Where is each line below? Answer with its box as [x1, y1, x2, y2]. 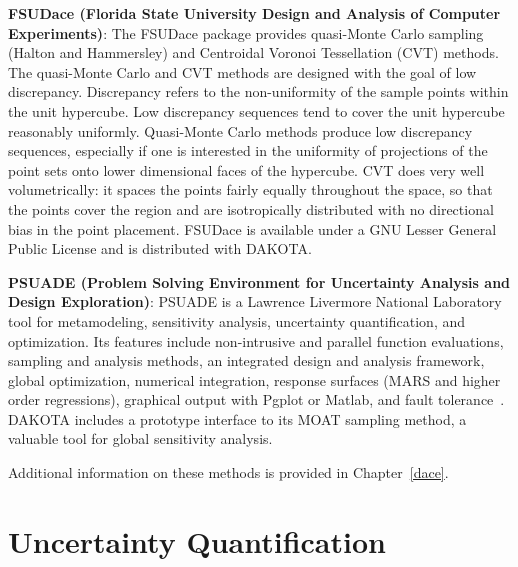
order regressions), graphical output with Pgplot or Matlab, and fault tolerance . [8, 389, 505, 410]
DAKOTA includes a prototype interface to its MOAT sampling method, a [8, 408, 467, 429]
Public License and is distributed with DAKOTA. [8, 238, 312, 259]
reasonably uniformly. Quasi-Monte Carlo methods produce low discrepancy [8, 120, 473, 141]
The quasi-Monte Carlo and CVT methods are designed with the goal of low [8, 61, 477, 82]
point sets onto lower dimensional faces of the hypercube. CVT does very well [8, 159, 485, 180]
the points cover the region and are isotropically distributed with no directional [8, 198, 494, 219]
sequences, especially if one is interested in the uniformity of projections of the [8, 140, 488, 161]
